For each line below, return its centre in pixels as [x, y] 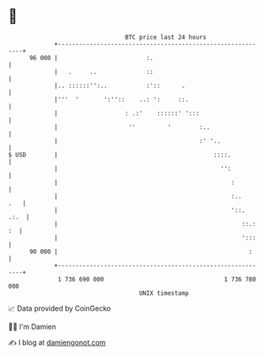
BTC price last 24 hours [166, 37]
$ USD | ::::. [120, 155]
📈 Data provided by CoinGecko [60, 308]
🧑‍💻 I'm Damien [32, 327]
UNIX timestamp [164, 293]
